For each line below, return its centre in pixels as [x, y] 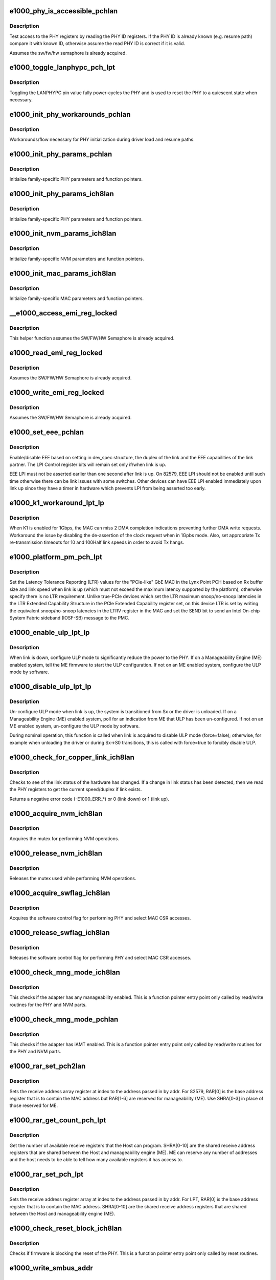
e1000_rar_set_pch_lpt [47, 1174]
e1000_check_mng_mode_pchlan [64, 1019]
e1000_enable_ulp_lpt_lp [50, 632]
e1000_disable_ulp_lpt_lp [50, 686]
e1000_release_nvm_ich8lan [56, 853]
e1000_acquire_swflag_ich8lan [60, 893]
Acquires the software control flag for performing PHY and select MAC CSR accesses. [100, 918]
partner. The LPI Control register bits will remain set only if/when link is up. [88, 464]
